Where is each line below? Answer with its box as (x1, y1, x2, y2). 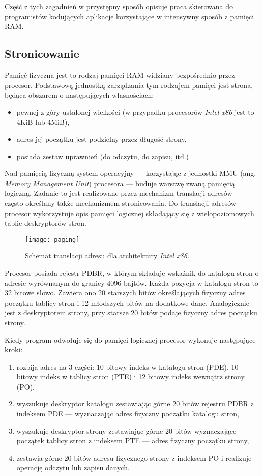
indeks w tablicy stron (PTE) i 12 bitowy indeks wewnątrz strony (40, 371, 245, 382)
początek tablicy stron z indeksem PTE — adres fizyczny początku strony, (16, 435, 249, 446)
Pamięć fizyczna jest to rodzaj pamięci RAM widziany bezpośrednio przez (5, 69, 235, 80)
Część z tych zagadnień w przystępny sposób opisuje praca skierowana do (5, 1, 233, 11)
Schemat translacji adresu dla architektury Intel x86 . (25, 250, 189, 261)
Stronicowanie (5, 46, 79, 62)
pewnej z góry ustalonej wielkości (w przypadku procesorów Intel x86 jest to (16, 106, 254, 117)
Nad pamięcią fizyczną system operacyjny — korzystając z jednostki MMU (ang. (5, 168, 256, 178)
